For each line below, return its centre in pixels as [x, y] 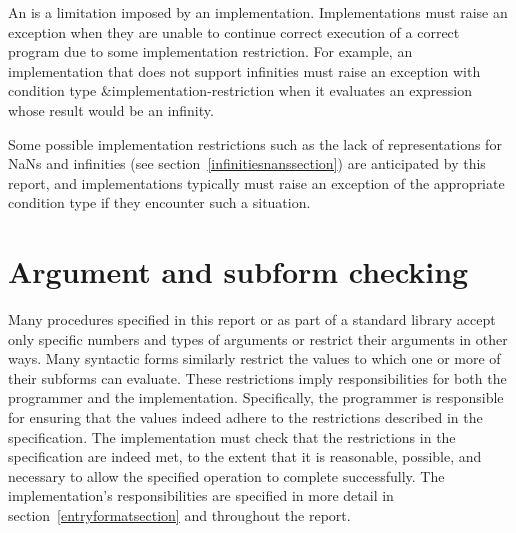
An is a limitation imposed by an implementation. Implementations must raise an [258, 12]
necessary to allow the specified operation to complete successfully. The [226, 475]
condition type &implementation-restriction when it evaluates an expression [240, 90]
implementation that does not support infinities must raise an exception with [244, 70]
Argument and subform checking [238, 271]
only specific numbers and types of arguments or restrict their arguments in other [258, 338]
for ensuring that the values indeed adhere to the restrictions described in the [245, 417]
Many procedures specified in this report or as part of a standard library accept [252, 319]
